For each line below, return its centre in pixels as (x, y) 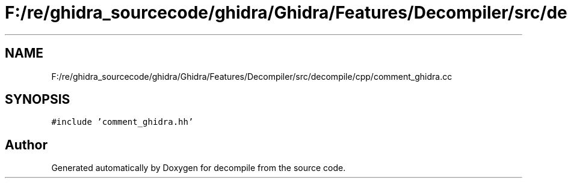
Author (26, 145)
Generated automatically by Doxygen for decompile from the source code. (199, 168)
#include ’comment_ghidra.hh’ (122, 122)
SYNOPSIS (38, 100)
